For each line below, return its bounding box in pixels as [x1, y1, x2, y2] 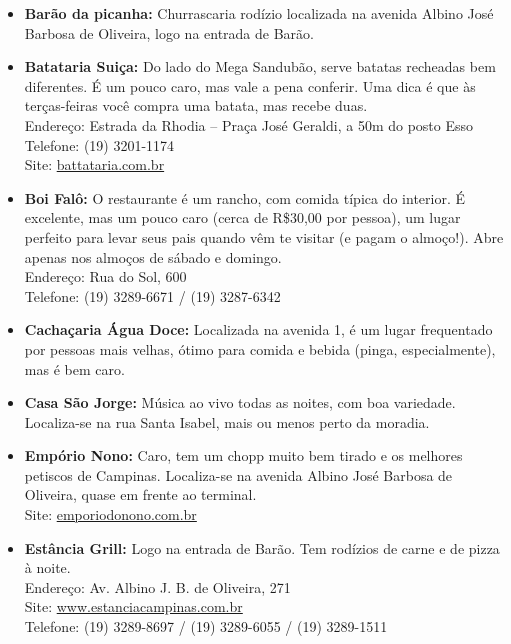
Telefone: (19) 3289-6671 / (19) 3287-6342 [24, 285, 281, 306]
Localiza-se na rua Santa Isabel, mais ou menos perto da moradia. [24, 411, 430, 432]
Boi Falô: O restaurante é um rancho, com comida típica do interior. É [24, 187, 466, 208]
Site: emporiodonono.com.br [24, 504, 197, 525]
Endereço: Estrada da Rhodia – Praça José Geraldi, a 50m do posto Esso [24, 114, 474, 135]
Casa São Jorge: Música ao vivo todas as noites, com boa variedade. [24, 392, 456, 413]
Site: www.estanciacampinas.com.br [24, 596, 243, 617]
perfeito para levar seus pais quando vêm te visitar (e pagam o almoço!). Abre [24, 226, 504, 247]
